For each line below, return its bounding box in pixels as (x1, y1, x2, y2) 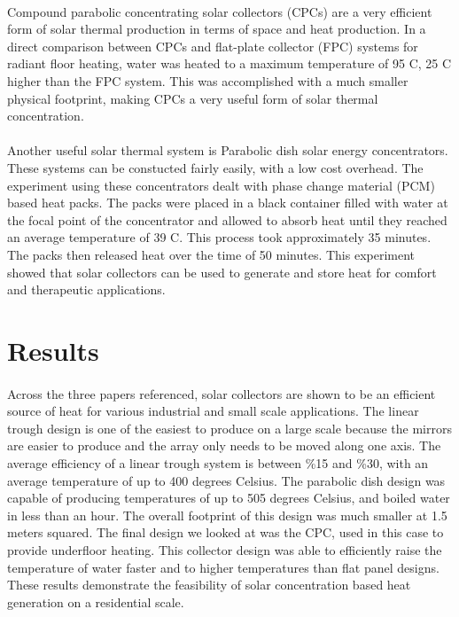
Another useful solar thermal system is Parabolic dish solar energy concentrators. (7, 141, 448, 160)
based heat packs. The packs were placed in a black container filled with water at (7, 193, 448, 212)
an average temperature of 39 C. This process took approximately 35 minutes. (7, 228, 432, 246)
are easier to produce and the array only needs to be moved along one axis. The (7, 436, 441, 455)
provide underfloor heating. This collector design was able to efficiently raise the (7, 541, 442, 558)
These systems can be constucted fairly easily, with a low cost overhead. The (7, 158, 424, 176)
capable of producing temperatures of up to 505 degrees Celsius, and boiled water (7, 488, 450, 507)
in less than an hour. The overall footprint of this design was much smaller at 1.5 (7, 505, 447, 524)
